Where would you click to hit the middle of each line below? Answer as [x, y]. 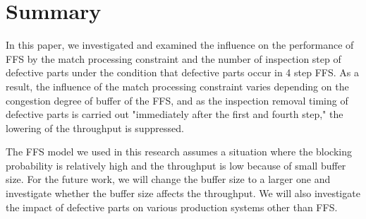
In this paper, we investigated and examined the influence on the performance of [180, 45]
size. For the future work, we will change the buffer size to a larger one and [168, 179]
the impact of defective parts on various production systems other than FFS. [172, 207]
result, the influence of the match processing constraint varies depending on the [177, 86]
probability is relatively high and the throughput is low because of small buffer [176, 165]
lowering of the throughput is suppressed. [95, 128]
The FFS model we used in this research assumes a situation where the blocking [179, 152]
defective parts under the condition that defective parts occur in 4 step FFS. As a [182, 72]
